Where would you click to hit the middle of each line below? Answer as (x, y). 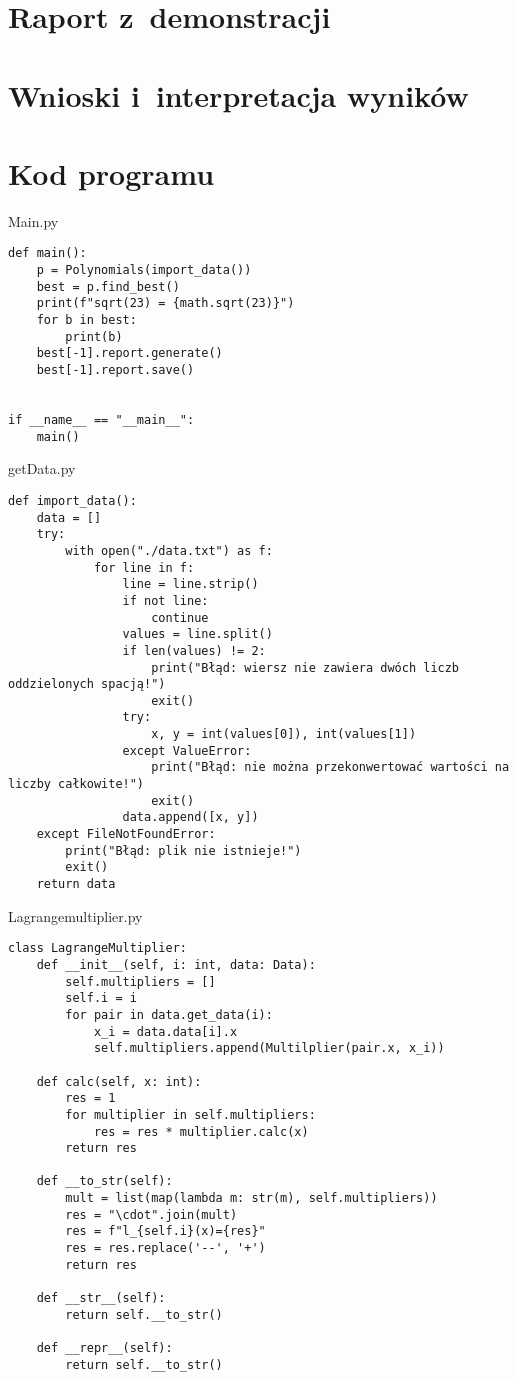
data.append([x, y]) (190, 817)
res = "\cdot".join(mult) (151, 1214)
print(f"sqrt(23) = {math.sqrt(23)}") (165, 303)
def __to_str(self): (104, 1181)
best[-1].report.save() (115, 370)
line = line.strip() (190, 584)
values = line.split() (197, 634)
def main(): (47, 253)
